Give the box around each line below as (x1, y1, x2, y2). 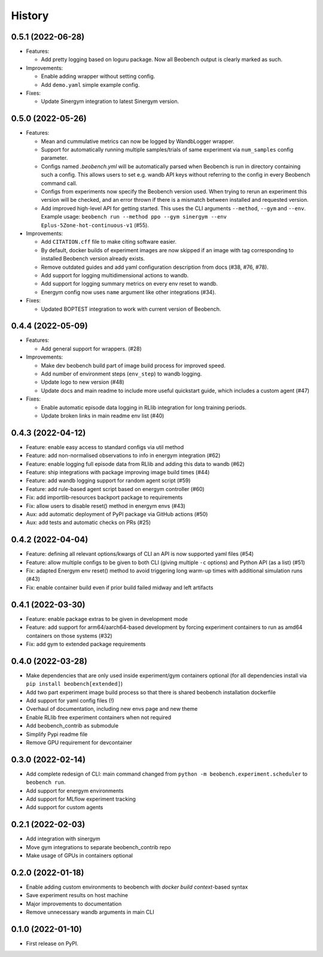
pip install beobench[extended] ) (26, 680, 123, 688)
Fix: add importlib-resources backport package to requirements (26, 494, 183, 501)
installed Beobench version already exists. (41, 255, 145, 262)
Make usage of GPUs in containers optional (26, 852, 133, 859)
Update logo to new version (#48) (41, 378, 125, 386)
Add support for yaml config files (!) (26, 696, 115, 704)
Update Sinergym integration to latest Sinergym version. (41, 98, 179, 105)
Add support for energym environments (26, 787, 124, 794)
